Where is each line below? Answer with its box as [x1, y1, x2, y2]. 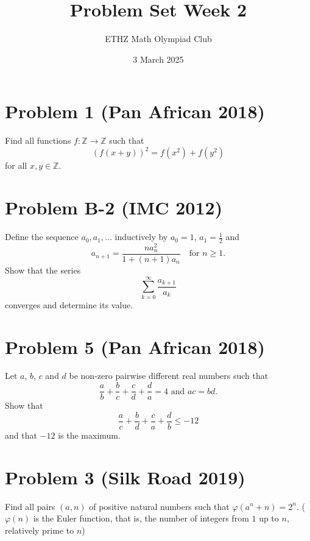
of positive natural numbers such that [89, 500, 230, 512]
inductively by [114, 230, 168, 243]
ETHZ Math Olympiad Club [105, 32, 212, 45]
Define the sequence [5, 230, 79, 243]
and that [5, 428, 37, 441]
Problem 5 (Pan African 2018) [5, 334, 266, 359]
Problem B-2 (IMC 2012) [5, 195, 223, 220]
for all [5, 159, 27, 172]
